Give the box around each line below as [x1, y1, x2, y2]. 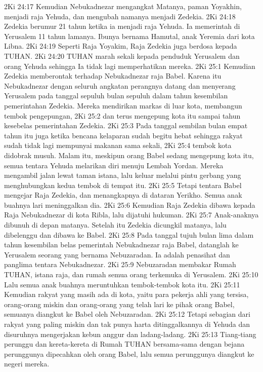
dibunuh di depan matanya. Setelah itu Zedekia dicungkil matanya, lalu [4, 219, 227, 230]
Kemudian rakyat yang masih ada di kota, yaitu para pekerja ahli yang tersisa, [4, 289, 249, 300]
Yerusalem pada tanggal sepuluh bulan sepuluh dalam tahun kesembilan [4, 90, 228, 101]
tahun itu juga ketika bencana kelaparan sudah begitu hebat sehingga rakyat [4, 130, 243, 140]
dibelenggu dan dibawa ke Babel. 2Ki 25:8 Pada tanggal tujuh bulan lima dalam [4, 229, 254, 240]
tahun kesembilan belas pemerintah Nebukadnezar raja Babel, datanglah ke [4, 239, 239, 250]
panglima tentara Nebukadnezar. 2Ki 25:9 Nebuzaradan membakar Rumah [4, 259, 236, 270]
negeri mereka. [4, 358, 50, 369]
